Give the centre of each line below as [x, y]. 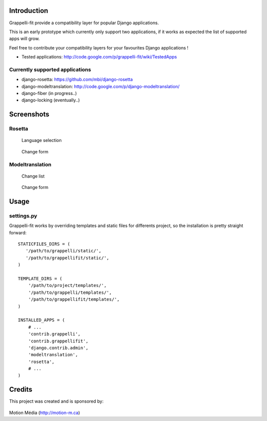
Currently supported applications [50, 69]
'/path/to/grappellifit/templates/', [74, 300]
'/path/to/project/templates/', [67, 285]
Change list [33, 176]
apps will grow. [24, 39]
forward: [18, 233]
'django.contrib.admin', [58, 348]
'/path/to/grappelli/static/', [63, 251]
